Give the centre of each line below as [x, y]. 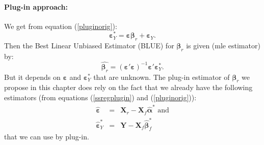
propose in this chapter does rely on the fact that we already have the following [128, 87]
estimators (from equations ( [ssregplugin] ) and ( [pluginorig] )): [100, 97]
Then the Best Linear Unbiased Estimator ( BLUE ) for [89, 46]
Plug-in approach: [36, 6]
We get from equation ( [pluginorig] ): [61, 26]
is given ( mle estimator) [223, 46]
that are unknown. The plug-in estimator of [162, 77]
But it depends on [32, 77]
